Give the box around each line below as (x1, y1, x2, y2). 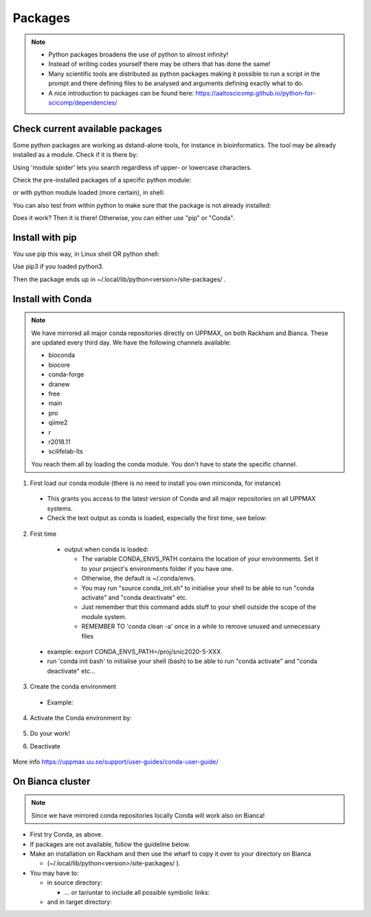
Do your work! (30, 729, 70, 737)
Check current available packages (12, 122, 163, 134)
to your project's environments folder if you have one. (81, 564, 234, 572)
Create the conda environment (30, 682, 117, 691)
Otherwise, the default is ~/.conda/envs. (81, 574, 196, 583)
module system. (81, 612, 127, 621)
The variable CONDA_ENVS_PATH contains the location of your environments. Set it (81, 554, 319, 563)
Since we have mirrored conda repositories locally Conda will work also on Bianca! (31, 811, 265, 819)
